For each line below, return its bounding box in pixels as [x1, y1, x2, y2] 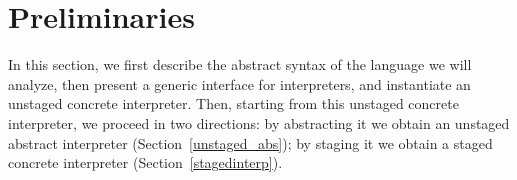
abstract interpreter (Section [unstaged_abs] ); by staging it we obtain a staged [8, 132, 493, 153]
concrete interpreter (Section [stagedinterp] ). [8, 152, 283, 173]
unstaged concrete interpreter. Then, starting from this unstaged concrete [8, 93, 459, 114]
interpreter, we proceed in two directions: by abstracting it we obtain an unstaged [8, 112, 510, 133]
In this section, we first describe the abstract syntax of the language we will [8, 54, 472, 75]
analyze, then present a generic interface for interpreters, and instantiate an [8, 73, 471, 94]
